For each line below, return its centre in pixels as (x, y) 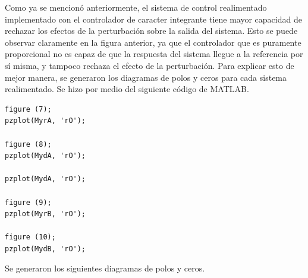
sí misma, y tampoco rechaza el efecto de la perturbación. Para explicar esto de (150, 65)
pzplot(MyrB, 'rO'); (45, 214)
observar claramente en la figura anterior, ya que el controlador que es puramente (153, 42)
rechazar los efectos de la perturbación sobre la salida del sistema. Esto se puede (151, 31)
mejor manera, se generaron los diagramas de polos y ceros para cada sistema (146, 77)
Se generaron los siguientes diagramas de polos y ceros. (105, 268)
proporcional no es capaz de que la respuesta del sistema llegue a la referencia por (154, 54)
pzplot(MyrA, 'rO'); (45, 121)
